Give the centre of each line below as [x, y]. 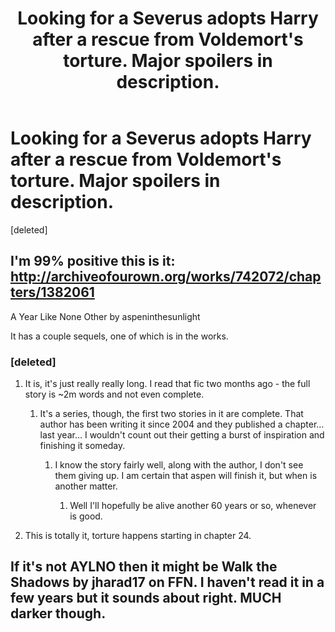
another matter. [86, 486]
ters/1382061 [52, 292]
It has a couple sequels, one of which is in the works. [119, 336]
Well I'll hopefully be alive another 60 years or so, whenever [193, 506]
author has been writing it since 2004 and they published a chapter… [182, 424]
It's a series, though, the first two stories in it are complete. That [171, 414]
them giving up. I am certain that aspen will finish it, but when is [186, 476]
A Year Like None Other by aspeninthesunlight [105, 316]
